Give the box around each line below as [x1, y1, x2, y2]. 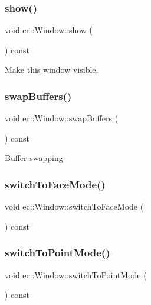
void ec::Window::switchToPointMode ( [5, 268, 147, 281]
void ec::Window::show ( [5, 24, 93, 36]
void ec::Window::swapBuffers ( [5, 112, 119, 124]
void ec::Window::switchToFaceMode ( [5, 200, 144, 213]
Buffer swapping [5, 152, 63, 164]
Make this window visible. [5, 63, 99, 76]
